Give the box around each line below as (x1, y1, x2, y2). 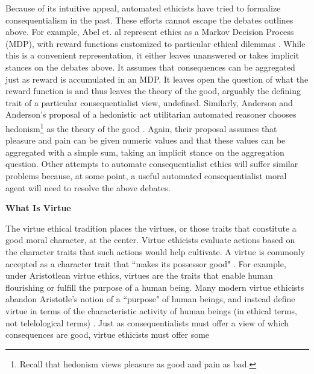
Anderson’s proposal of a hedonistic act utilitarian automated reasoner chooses (5, 108, 297, 121)
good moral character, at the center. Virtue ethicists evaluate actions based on (5, 233, 295, 246)
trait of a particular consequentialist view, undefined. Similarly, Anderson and (5, 96, 293, 109)
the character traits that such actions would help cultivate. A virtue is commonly (5, 245, 306, 258)
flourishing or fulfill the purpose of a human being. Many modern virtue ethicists (5, 280, 304, 293)
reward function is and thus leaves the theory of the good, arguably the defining (5, 84, 301, 97)
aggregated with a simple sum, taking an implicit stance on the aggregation (5, 145, 284, 158)
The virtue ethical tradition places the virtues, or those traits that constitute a (5, 221, 297, 234)
